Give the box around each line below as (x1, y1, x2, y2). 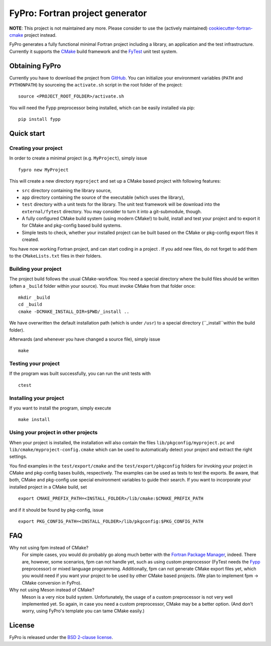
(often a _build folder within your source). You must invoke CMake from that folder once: (9, 283, 196, 289)
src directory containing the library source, (22, 187, 112, 193)
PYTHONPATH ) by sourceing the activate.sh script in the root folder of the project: (9, 82, 183, 88)
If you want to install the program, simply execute (9, 405, 111, 411)
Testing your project (9, 360, 60, 367)
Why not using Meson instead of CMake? (9, 587, 95, 593)
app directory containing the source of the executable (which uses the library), (22, 194, 185, 200)
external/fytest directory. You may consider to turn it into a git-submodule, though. (22, 208, 202, 214)
